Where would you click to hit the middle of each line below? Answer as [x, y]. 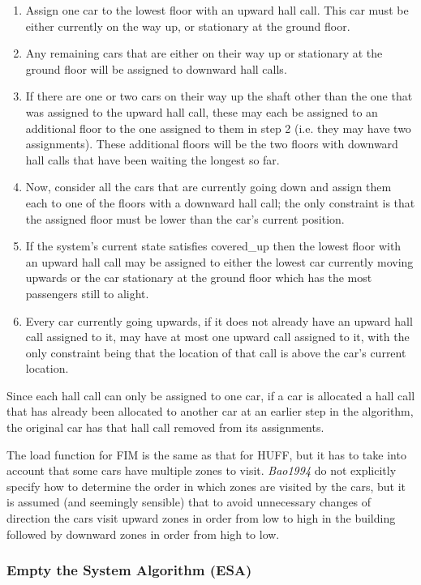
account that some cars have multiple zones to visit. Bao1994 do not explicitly [202, 470]
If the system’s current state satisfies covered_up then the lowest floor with [213, 246]
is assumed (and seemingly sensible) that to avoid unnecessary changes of [189, 502]
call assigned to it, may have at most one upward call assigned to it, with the [217, 337]
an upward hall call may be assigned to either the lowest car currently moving [219, 261]
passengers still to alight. [87, 293]
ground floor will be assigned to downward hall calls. [156, 68]
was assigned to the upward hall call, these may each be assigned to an [202, 111]
